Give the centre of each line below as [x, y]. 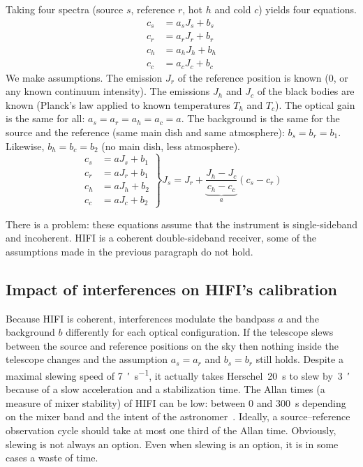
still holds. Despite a [299, 359]
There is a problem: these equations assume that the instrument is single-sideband [181, 224]
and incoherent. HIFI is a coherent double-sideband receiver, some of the [161, 238]
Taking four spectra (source [65, 9]
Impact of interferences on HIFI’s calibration [171, 289]
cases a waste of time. [52, 458]
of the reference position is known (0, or [263, 77]
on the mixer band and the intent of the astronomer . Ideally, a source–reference [178, 416]
